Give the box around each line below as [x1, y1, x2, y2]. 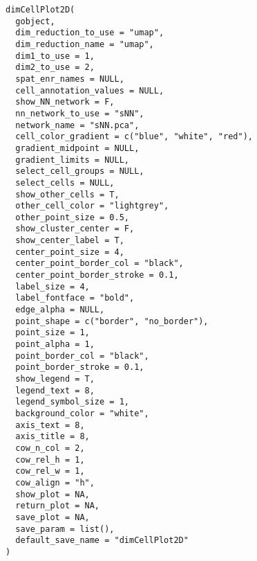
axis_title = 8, [15, 431, 90, 442]
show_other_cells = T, [15, 189, 120, 199]
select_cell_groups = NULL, [15, 166, 144, 177]
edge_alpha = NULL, [15, 305, 105, 315]
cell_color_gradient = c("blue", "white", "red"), [15, 132, 253, 142]
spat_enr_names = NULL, [15, 73, 124, 84]
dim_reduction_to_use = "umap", [15, 28, 164, 38]
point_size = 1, [15, 328, 90, 338]
